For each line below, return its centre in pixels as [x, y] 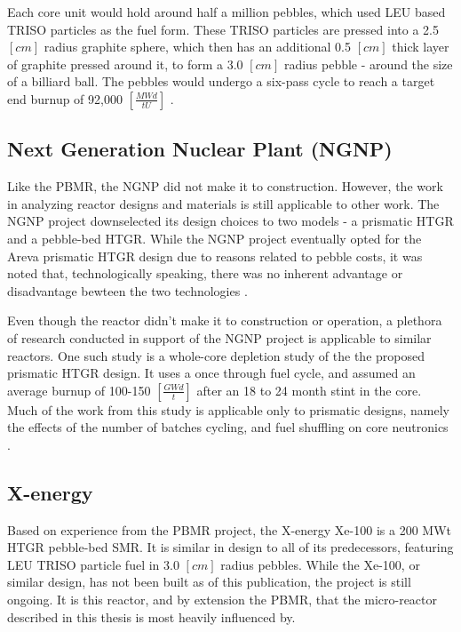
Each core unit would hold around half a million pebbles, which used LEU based [227, 12]
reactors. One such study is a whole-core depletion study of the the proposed [216, 355]
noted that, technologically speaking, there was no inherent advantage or [205, 273]
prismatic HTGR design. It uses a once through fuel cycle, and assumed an [211, 373]
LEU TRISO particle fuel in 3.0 [93, 564]
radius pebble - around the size [368, 64]
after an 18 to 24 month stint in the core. [309, 390]
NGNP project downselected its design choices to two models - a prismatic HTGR [230, 221]
